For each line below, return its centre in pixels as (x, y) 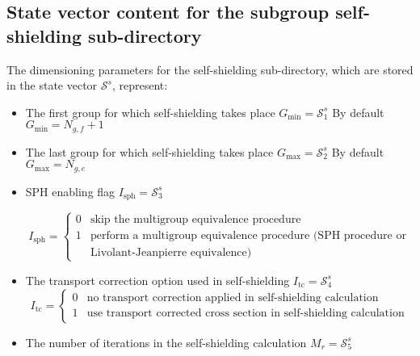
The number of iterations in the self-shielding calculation (166, 342)
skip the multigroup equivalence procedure (196, 219)
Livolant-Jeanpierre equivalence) (171, 252)
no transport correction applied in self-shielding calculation (233, 298)
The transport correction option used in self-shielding (157, 280)
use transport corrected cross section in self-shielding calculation (246, 314)
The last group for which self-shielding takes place (149, 151)
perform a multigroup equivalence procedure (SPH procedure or (248, 235)
